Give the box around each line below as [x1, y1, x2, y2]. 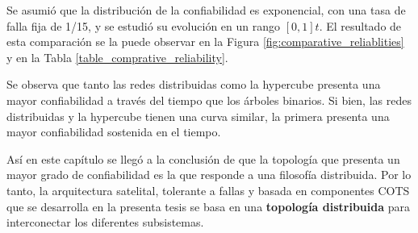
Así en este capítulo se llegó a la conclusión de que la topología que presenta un [6, 150, 400, 167]
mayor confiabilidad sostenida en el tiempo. [6, 123, 221, 140]
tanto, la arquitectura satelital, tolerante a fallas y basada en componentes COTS [6, 181, 410, 198]
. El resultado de [319, 17, 402, 34]
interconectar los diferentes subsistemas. [6, 214, 204, 231]
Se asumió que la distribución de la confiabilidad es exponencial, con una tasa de [6, 2, 406, 18]
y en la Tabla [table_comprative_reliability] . [6, 48, 228, 65]
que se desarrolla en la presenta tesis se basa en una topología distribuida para [6, 198, 410, 214]
